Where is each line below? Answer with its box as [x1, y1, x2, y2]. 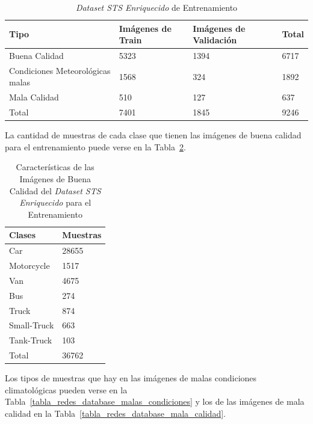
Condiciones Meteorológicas [9, 64, 111, 76]
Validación [193, 34, 237, 46]
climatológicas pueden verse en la [5, 383, 128, 396]
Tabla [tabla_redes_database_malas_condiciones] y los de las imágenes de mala [5, 395, 305, 408]
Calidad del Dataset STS [9, 184, 101, 197]
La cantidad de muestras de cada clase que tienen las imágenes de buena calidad [5, 129, 302, 141]
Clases [9, 229, 36, 241]
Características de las [16, 161, 95, 173]
